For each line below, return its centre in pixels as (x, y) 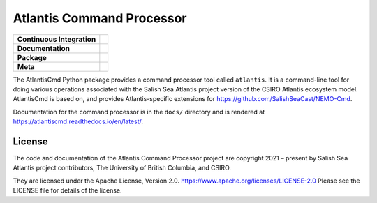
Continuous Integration (57, 39)
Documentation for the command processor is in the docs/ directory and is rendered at (139, 112)
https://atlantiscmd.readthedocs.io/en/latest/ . (78, 121)
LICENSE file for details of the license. (67, 190)
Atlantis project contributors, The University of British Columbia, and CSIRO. (122, 168)
